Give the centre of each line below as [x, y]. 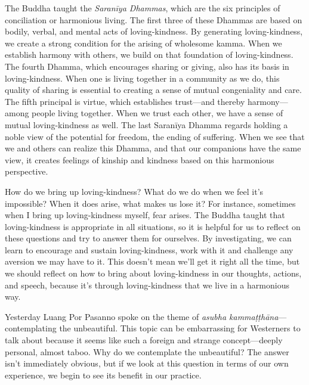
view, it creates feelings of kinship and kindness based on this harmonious [140, 159]
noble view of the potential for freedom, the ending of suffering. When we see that [155, 136]
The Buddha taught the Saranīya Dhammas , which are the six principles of [143, 8]
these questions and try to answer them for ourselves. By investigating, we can [148, 238]
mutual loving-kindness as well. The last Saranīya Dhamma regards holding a [146, 124]
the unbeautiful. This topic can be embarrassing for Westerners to [180, 328]
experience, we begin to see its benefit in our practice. [103, 375]
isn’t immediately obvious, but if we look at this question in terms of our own [147, 363]
